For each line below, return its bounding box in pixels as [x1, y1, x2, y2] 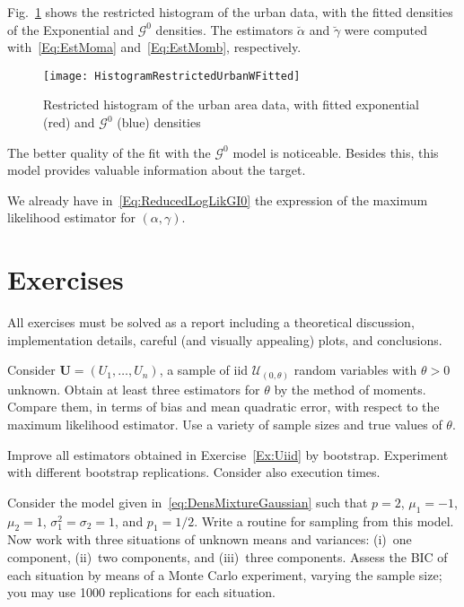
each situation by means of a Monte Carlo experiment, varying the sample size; [7, 565, 442, 584]
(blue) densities [117, 113, 201, 132]
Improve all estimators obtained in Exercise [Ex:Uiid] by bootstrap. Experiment [7, 445, 449, 464]
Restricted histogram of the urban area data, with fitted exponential [43, 95, 419, 114]
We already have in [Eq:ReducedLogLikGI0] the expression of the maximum [7, 190, 428, 209]
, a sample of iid [159, 360, 249, 379]
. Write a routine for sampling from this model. [194, 511, 454, 530]
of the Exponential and [7, 20, 135, 39]
